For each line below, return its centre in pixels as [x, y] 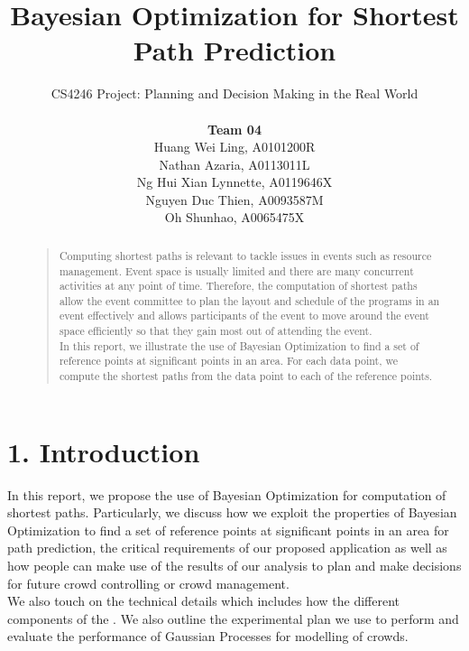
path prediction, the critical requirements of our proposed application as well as [227, 548]
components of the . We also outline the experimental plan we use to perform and [233, 618]
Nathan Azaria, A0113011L [234, 164]
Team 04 [234, 129]
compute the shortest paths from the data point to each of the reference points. [246, 376]
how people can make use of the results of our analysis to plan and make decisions [234, 566]
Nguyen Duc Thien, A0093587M [234, 199]
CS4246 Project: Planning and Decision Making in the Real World [234, 93]
